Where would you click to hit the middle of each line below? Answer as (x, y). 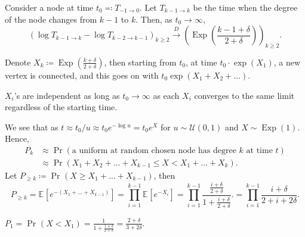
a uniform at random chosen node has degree (154, 150)
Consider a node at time (49, 7)
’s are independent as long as (67, 95)
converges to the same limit (244, 95)
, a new (287, 62)
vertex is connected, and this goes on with (82, 75)
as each (166, 95)
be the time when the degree (245, 7)
